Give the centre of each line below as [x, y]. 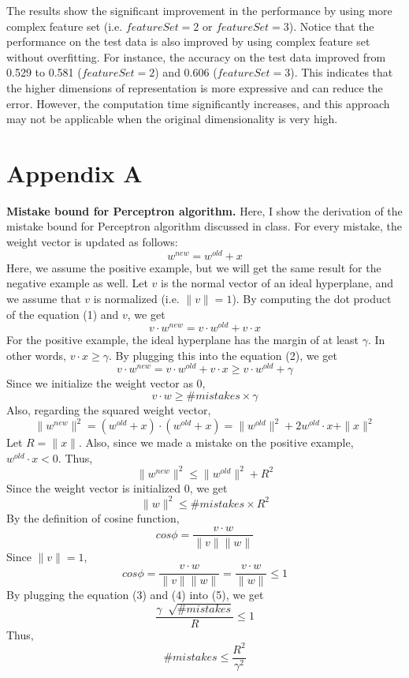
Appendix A [74, 172]
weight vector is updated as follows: [92, 242]
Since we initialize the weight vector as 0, [106, 383]
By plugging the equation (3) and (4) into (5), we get [135, 595]
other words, [36, 355]
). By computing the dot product [312, 298]
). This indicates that [342, 72]
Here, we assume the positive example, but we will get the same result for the [194, 267]
